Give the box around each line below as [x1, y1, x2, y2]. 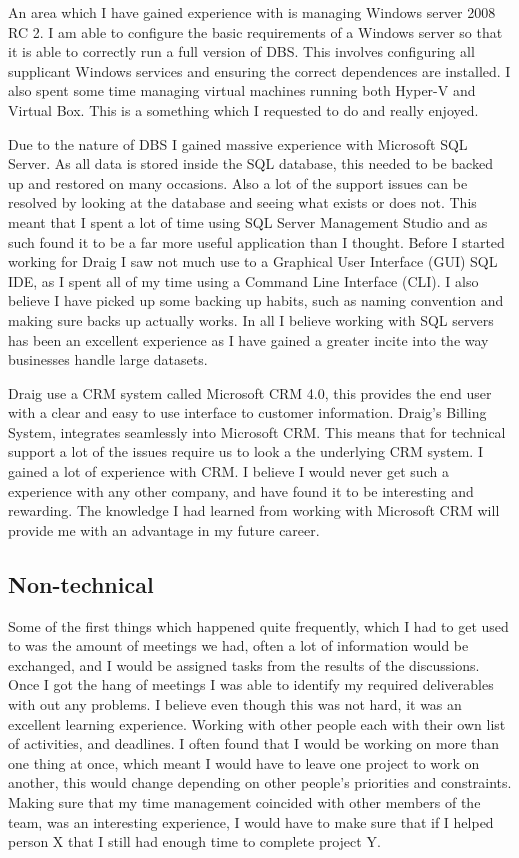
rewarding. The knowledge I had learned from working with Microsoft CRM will [8, 500, 500, 521]
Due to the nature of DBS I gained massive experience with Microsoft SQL [8, 133, 468, 154]
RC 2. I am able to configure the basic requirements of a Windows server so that [8, 21, 503, 42]
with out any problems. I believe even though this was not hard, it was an [8, 694, 462, 715]
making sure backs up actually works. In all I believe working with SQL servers [8, 309, 494, 330]
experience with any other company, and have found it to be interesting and [8, 480, 474, 501]
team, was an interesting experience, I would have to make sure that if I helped [8, 811, 494, 832]
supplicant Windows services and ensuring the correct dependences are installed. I [8, 60, 511, 81]
